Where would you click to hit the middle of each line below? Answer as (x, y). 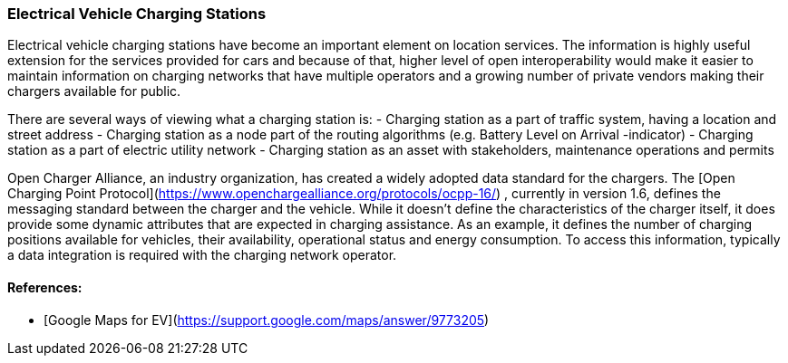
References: (45, 287)
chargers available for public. (94, 91)
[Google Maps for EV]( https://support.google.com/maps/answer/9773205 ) (267, 320)
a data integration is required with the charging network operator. (202, 255)
